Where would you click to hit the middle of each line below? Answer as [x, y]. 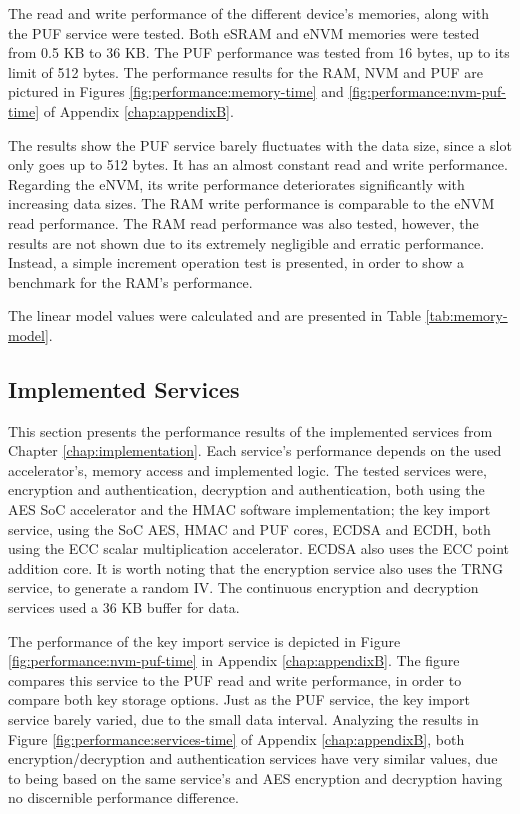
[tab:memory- [466, 315]
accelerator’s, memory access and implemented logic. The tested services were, [247, 469]
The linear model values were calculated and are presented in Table [214, 315]
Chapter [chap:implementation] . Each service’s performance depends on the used [255, 450]
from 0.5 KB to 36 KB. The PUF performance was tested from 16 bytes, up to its [259, 52]
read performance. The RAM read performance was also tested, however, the [243, 222]
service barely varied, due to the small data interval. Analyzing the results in [243, 719]
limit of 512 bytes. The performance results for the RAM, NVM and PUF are [246, 71]
